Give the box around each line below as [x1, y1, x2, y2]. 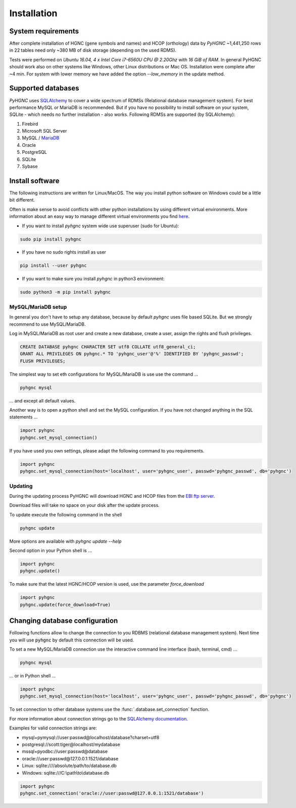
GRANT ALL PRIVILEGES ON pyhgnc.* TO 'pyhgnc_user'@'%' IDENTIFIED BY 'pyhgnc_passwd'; [20, 351, 244, 357]
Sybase [22, 164, 38, 170]
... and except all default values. [9, 397, 76, 403]
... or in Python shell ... [9, 673, 56, 679]
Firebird [22, 120, 38, 127]
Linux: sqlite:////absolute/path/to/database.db [22, 762, 117, 769]
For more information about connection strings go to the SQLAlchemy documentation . [9, 715, 188, 721]
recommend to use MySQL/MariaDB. [9, 321, 86, 327]
